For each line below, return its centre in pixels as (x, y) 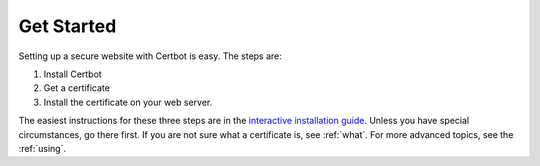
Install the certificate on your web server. (128, 102)
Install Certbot (72, 74)
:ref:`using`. (42, 148)
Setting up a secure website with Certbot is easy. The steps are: (150, 56)
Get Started (67, 26)
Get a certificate (76, 88)
